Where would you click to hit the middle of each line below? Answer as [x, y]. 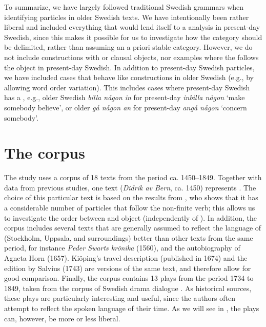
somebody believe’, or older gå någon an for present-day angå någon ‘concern [126, 107]
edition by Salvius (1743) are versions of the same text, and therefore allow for [128, 268]
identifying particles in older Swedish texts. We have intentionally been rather [127, 17]
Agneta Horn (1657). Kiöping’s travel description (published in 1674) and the [126, 258]
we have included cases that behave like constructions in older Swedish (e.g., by [129, 77]
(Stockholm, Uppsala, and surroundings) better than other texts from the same [129, 237]
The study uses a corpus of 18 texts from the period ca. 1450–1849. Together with [133, 177]
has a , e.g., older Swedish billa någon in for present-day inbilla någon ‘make [125, 97]
